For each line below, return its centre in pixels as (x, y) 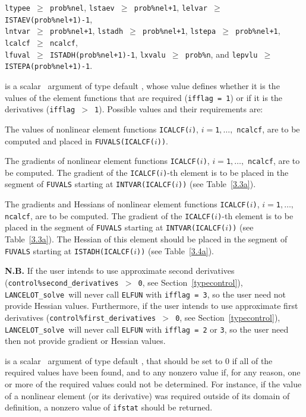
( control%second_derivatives (62, 282)
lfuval (18, 55)
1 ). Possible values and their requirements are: (179, 109)
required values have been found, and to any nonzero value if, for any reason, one (153, 372)
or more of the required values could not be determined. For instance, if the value (153, 383)
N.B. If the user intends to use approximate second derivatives (120, 271)
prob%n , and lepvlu (221, 54)
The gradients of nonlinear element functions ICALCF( (102, 161)
